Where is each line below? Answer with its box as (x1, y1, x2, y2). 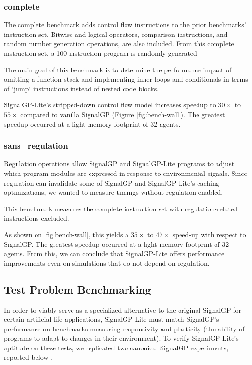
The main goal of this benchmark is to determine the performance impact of (4, 64, 232, 74)
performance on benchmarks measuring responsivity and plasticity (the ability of (4, 323, 245, 333)
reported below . (4, 352, 53, 362)
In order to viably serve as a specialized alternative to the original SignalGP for (4, 304, 242, 314)
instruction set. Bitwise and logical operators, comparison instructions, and (4, 29, 228, 39)
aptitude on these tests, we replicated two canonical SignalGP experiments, (4, 342, 229, 352)
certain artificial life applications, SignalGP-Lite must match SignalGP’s (4, 314, 219, 324)
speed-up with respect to (172, 229, 246, 239)
